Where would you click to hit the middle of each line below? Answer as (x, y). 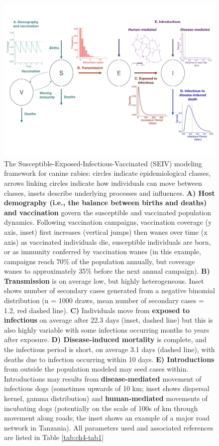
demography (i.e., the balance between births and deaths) (106, 203)
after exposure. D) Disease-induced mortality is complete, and (105, 339)
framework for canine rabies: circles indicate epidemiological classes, (108, 173)
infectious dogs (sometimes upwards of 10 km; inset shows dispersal (107, 388)
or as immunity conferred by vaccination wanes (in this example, (103, 251)
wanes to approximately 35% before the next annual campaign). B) (107, 271)
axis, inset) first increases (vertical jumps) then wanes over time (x (106, 231)
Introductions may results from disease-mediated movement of (103, 378)
